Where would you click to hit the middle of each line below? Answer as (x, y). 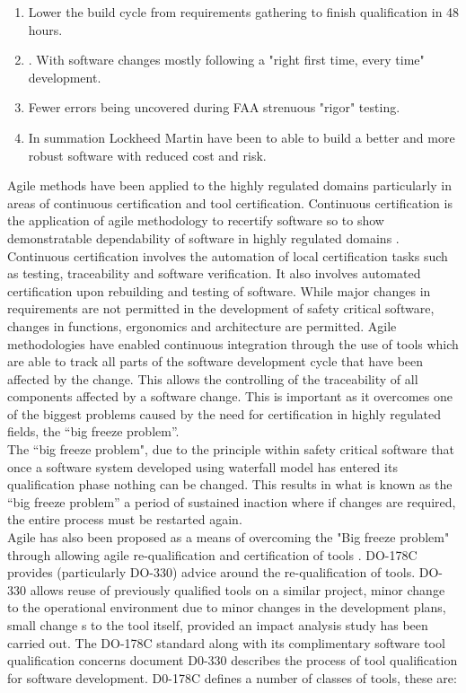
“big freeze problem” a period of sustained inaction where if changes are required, (232, 501)
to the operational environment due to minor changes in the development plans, (227, 607)
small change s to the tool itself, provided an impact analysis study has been (218, 625)
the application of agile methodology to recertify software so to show (196, 220)
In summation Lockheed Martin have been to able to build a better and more (242, 137)
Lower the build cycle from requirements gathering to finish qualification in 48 (244, 12)
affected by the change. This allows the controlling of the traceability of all (213, 378)
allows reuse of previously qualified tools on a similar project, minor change (237, 589)
